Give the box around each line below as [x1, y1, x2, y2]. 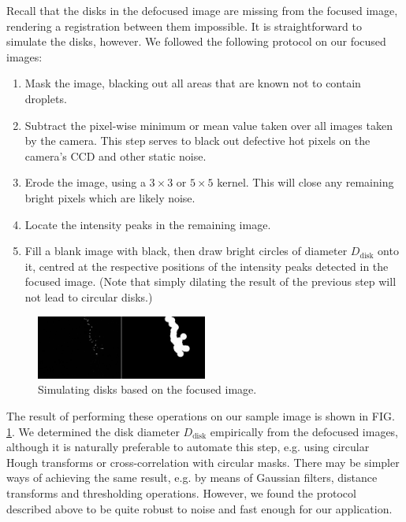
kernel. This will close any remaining [217, 174, 394, 191]
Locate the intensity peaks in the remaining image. [24, 216, 271, 232]
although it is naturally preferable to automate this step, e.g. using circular [6, 439, 370, 455]
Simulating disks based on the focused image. [38, 381, 257, 398]
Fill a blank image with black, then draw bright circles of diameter [24, 242, 348, 259]
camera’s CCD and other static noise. [24, 147, 207, 164]
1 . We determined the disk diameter [6, 423, 180, 439]
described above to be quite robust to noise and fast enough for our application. [6, 500, 393, 516]
